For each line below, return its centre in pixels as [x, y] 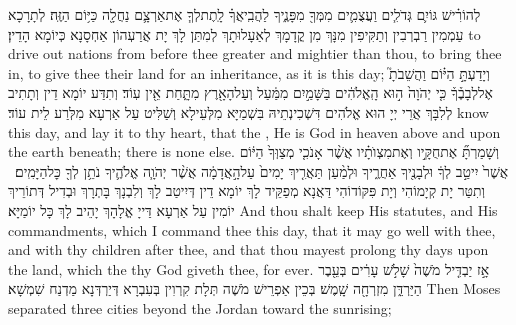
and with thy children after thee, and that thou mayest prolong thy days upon [248, 249]
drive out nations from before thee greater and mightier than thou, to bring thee [255, 53]
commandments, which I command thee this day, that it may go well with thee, [252, 229]
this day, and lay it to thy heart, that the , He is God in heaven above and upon [254, 131]
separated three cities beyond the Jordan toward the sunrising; [200, 307]
